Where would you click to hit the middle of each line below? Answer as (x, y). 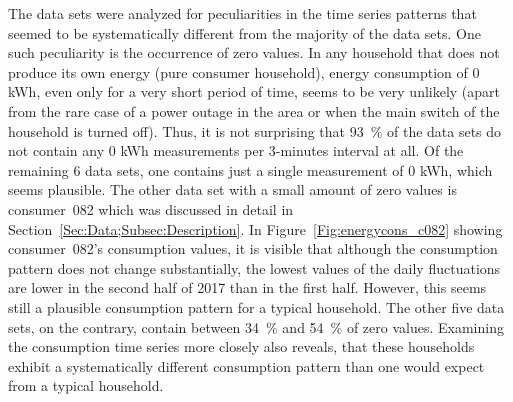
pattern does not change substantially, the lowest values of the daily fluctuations (254, 267)
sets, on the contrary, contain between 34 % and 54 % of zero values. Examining (256, 326)
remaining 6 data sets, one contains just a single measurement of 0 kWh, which (250, 169)
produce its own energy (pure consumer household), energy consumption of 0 (244, 71)
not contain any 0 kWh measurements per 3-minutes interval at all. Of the (236, 150)
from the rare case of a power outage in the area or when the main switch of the (254, 110)
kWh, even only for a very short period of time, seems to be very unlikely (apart (254, 91)
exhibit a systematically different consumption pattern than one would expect (246, 365)
